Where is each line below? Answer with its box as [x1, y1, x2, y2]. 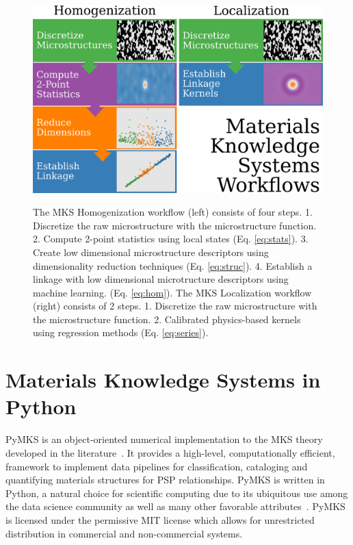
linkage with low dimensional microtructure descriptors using [33, 272, 289, 286]
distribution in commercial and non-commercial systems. [5, 526, 243, 540]
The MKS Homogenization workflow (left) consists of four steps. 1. [33, 205, 313, 219]
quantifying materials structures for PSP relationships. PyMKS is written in [5, 472, 325, 487]
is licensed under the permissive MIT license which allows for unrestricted [5, 512, 315, 527]
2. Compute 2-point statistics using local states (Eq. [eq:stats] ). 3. [33, 231, 309, 246]
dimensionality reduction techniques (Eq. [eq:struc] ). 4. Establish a [33, 258, 313, 272]
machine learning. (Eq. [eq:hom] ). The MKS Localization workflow [33, 285, 312, 299]
